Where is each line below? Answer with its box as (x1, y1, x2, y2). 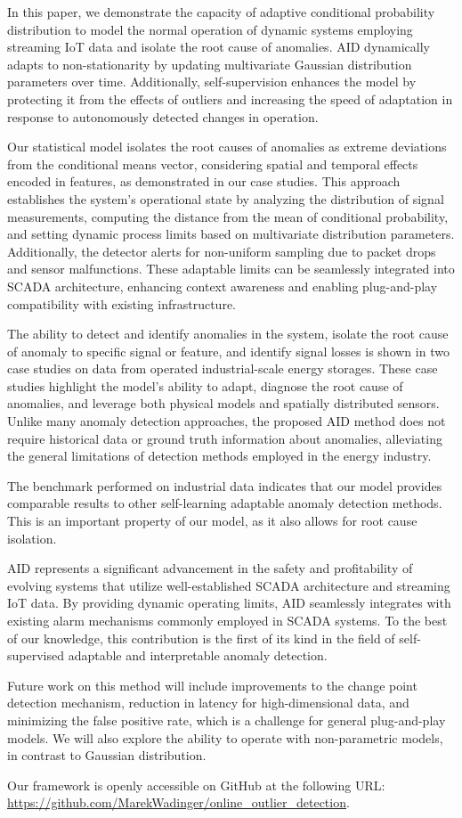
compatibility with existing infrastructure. (7, 294, 236, 313)
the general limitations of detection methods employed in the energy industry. (7, 446, 432, 465)
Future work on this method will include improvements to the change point (7, 675, 417, 694)
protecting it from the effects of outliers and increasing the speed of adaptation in (7, 89, 453, 108)
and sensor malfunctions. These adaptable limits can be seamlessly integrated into (7, 259, 455, 278)
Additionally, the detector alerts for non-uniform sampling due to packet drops (7, 241, 436, 260)
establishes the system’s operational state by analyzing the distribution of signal (7, 189, 444, 208)
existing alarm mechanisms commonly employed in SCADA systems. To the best (7, 611, 448, 629)
